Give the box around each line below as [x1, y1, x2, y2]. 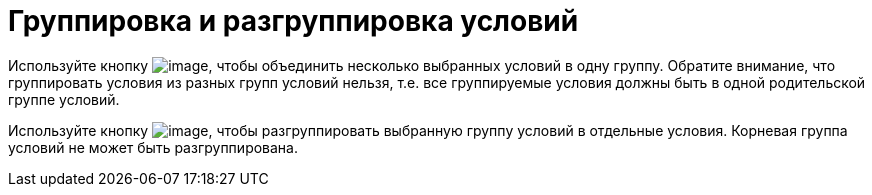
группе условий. [8, 90, 120, 108]
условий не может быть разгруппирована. [8, 138, 298, 156]
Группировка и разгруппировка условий [8, 4, 579, 38]
